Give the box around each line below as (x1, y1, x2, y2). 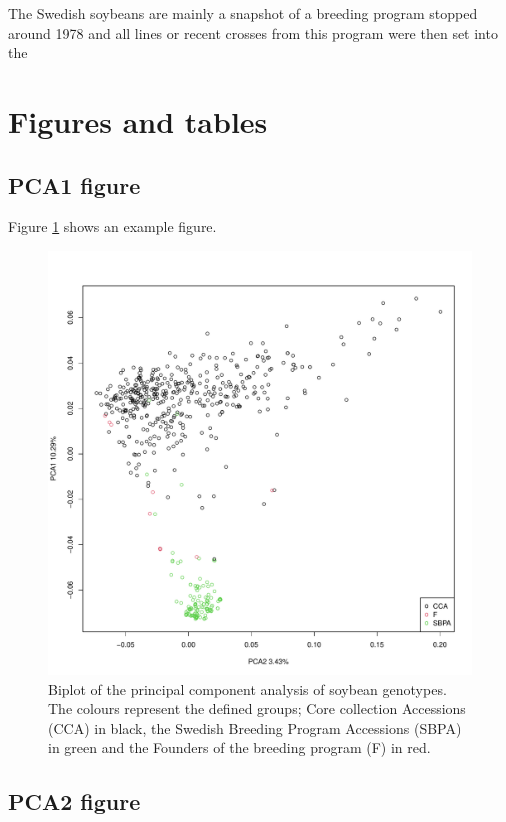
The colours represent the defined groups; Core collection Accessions (48, 698, 466, 719)
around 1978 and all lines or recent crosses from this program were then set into (8, 22, 498, 43)
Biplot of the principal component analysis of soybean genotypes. (48, 678, 447, 699)
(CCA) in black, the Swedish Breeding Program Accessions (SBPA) (48, 717, 462, 738)
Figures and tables (8, 100, 268, 141)
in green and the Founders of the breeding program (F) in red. (48, 737, 431, 758)
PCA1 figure (8, 169, 141, 200)
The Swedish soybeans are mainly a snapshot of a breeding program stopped (8, 3, 478, 23)
